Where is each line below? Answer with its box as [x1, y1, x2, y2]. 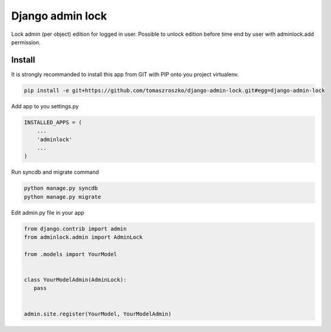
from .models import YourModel [24, 251, 118, 258]
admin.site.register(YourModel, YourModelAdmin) [24, 310, 172, 317]
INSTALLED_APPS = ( [24, 119, 82, 126]
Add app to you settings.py [11, 102, 79, 109]
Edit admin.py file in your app [11, 209, 84, 216]
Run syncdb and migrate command [11, 168, 100, 176]
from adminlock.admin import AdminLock [24, 234, 143, 241]
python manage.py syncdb [24, 185, 98, 192]
